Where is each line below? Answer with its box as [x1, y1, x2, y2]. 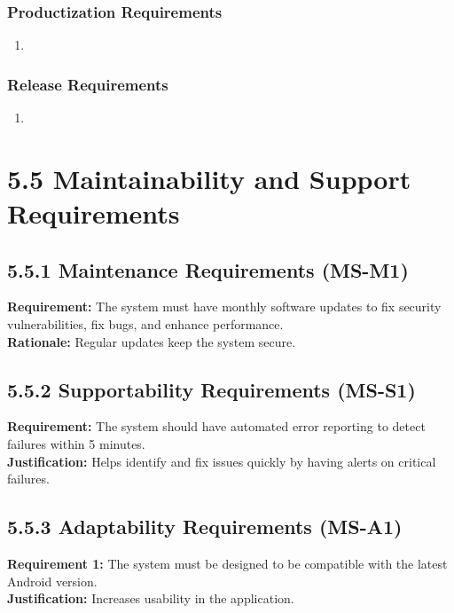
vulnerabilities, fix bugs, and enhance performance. [7, 314, 284, 333]
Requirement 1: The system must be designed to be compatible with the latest [7, 554, 448, 572]
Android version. [7, 571, 98, 590]
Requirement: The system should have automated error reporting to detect [7, 417, 426, 436]
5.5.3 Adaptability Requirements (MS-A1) [7, 513, 403, 540]
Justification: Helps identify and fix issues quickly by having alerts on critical [7, 452, 436, 470]
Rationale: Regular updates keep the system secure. [7, 332, 296, 350]
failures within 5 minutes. [7, 434, 145, 452]
